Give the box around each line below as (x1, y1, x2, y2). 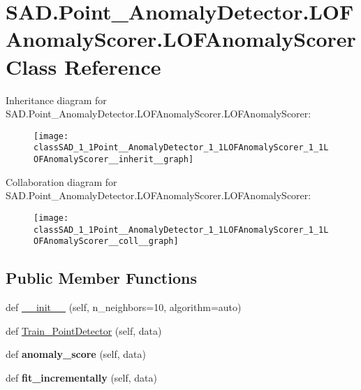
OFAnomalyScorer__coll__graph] (34, 236, 179, 247)
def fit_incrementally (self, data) (6, 370, 157, 384)
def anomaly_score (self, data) (6, 347, 146, 361)
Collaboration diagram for (6, 174, 117, 189)
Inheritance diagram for (6, 92, 107, 107)
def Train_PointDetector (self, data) (6, 323, 162, 338)
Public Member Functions (6, 267, 197, 289)
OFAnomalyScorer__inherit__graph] (34, 154, 194, 164)
